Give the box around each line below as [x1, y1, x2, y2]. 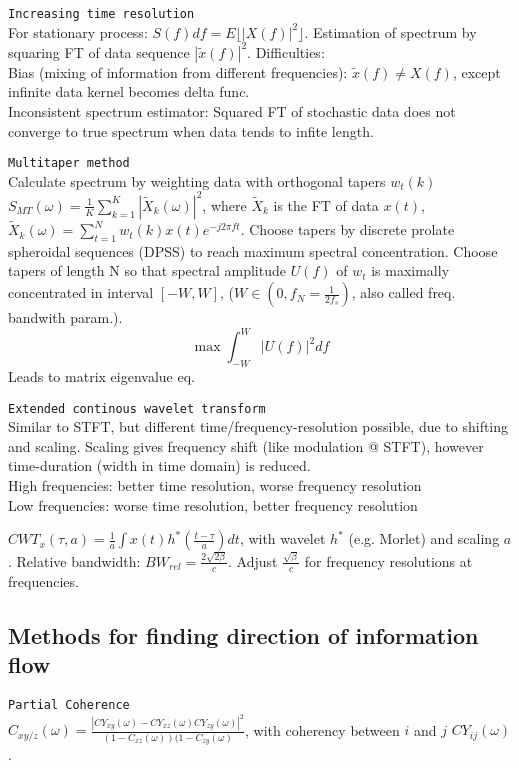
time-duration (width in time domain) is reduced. [8, 455, 311, 476]
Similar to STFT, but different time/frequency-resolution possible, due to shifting [8, 416, 509, 437]
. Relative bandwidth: [8, 550, 141, 571]
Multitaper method [8, 156, 130, 171]
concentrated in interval [8, 282, 154, 303]
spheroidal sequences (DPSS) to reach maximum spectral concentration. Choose [8, 240, 498, 261]
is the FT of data [273, 194, 379, 215]
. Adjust [228, 550, 278, 571]
